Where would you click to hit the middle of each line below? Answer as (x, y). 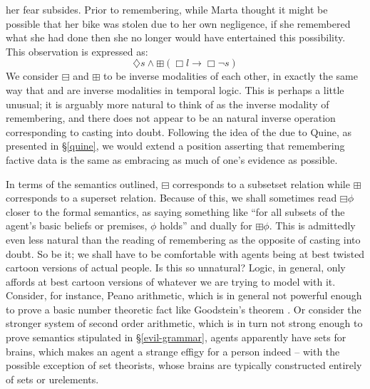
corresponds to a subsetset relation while (261, 183)
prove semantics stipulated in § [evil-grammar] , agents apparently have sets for (176, 337)
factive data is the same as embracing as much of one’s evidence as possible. (172, 159)
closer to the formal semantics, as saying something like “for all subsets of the (175, 211)
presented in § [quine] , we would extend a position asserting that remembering (175, 146)
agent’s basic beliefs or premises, (77, 225)
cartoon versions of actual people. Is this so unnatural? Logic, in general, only (176, 268)
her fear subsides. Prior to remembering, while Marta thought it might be (167, 9)
